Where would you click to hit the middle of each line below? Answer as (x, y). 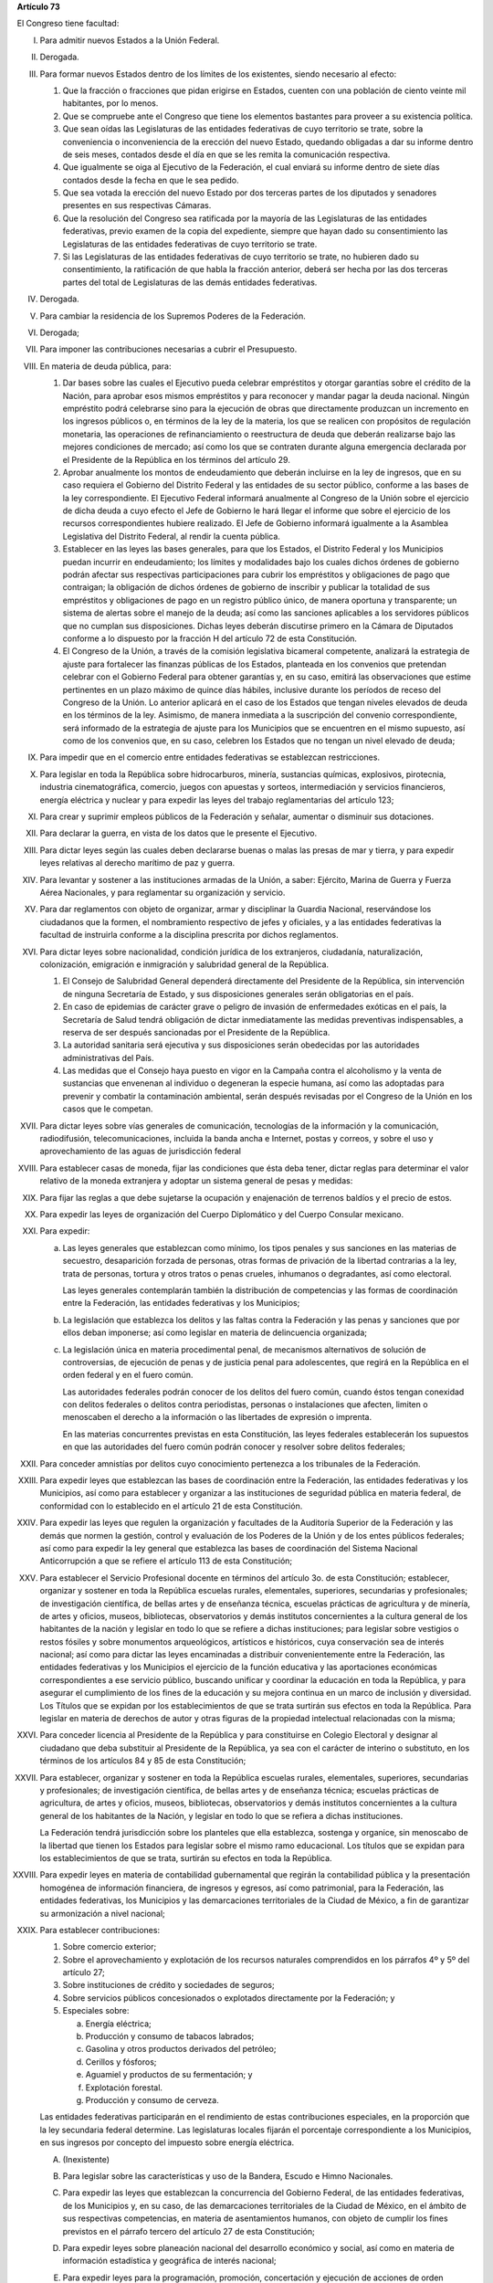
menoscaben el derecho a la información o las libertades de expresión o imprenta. (217, 1417)
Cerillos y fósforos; (121, 2062)
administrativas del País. (108, 1057)
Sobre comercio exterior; (110, 1947)
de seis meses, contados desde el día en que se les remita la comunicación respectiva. (226, 154)
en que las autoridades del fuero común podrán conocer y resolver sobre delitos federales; (234, 1447)
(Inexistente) (86, 2159)
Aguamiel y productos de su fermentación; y (169, 2075)
